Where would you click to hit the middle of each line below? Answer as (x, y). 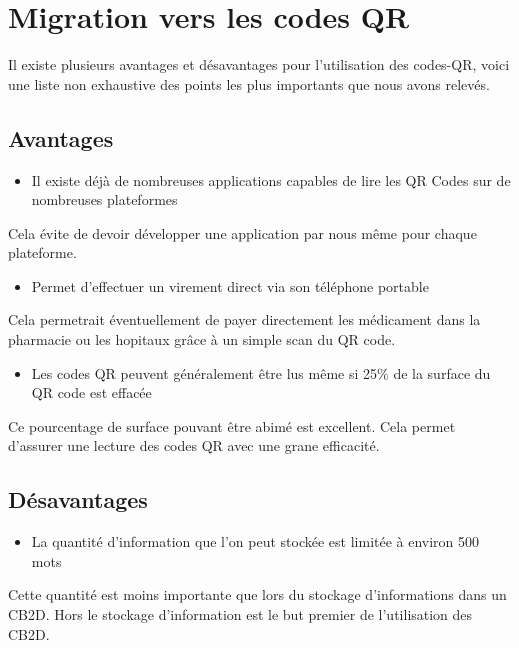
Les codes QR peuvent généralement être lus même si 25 (204, 372)
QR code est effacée (91, 392)
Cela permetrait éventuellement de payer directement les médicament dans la (244, 319)
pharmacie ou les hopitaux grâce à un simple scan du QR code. (202, 339)
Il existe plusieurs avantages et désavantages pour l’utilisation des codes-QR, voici (259, 64)
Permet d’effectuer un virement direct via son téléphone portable (230, 285)
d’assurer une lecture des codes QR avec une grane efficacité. (194, 445)
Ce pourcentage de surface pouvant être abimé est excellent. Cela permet (232, 425)
